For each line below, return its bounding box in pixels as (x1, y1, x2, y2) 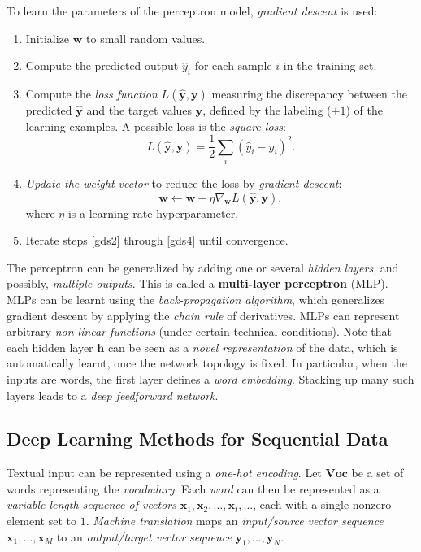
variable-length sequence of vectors (7, 496, 176, 513)
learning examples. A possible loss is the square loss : (25, 117, 286, 134)
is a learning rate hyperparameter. (67, 204, 239, 221)
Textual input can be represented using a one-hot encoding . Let (7, 464, 322, 481)
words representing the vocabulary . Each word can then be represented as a (7, 480, 380, 497)
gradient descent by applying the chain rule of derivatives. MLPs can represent (7, 306, 400, 324)
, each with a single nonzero (253, 496, 392, 513)
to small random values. (86, 29, 206, 46)
